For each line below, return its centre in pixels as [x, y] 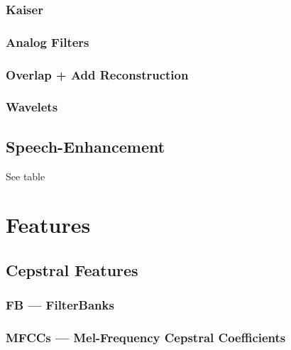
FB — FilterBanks [60, 305]
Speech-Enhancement [86, 146]
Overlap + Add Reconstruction [97, 74]
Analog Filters [48, 42]
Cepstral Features [72, 269]
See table [26, 176]
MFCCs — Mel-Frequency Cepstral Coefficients [146, 338]
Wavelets [32, 107]
